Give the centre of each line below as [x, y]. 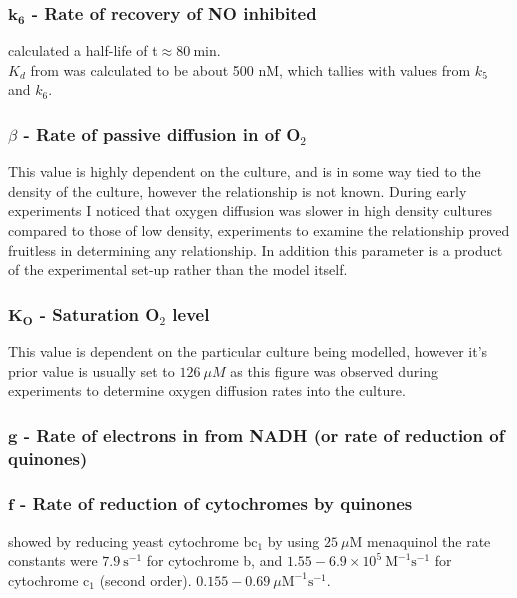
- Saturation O [99, 313]
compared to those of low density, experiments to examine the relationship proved [259, 230]
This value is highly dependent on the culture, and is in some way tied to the [244, 171]
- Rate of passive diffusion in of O [162, 133]
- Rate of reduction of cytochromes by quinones [216, 503]
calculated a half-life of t [83, 50]
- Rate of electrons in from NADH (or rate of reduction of [264, 434]
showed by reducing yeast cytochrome [123, 540]
